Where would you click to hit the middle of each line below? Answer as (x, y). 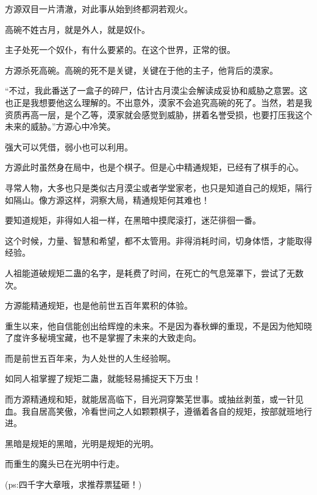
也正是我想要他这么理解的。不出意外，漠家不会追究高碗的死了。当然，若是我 (158, 102)
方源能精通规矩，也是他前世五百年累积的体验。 (99, 305)
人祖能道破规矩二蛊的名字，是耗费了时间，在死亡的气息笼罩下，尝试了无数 (154, 272)
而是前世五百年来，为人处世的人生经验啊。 (90, 358)
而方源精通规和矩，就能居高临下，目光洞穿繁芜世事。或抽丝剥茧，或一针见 (154, 399)
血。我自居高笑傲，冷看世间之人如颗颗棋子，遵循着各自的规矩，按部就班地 (154, 411)
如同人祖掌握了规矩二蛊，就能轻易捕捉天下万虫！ (103, 378)
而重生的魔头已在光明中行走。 (65, 464)
